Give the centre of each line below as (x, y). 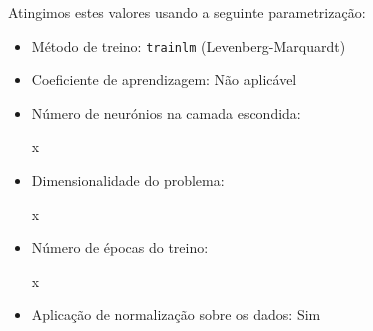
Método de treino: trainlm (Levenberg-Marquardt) (188, 45)
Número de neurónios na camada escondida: (166, 112)
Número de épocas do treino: (120, 247)
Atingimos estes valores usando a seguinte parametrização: (187, 12)
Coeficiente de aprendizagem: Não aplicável (164, 79)
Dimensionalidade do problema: (128, 180)
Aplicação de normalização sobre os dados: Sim (176, 314)
